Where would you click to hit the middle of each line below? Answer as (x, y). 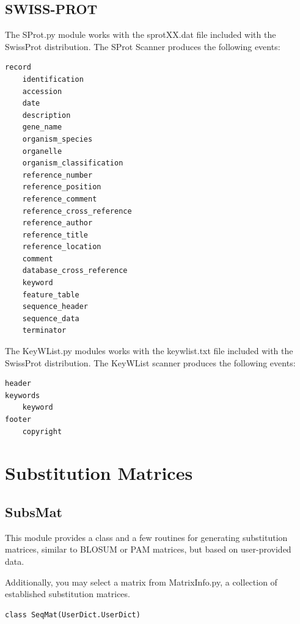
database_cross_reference (75, 271)
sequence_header (55, 307)
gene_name (42, 127)
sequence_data (51, 318)
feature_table (51, 295)
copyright (42, 431)
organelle (42, 151)
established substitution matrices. (68, 594)
